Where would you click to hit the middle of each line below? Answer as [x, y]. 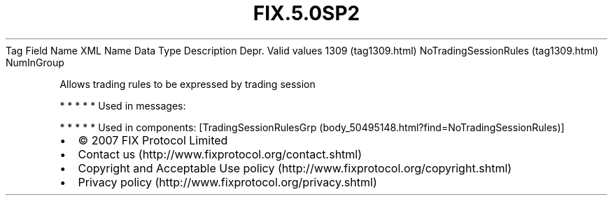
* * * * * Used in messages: [123, 105]
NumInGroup [35, 62]
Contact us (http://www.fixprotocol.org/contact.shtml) [220, 154]
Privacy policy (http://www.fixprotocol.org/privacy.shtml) [227, 182]
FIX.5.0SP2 [306, 13]
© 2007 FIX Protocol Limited [153, 140]
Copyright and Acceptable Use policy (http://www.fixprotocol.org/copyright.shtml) [295, 168]
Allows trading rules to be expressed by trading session [188, 84]
